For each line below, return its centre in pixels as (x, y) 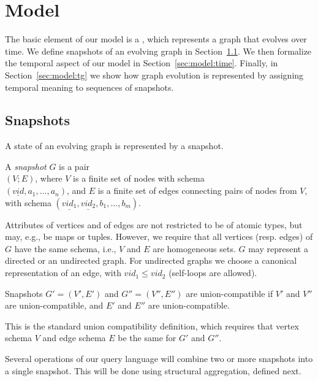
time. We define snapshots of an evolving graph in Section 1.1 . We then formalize (158, 51)
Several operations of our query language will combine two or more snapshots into (159, 359)
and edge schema (74, 338)
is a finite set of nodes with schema (139, 178)
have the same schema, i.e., (65, 248)
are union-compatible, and (54, 305)
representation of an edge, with (63, 273)
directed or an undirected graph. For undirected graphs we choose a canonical (151, 260)
